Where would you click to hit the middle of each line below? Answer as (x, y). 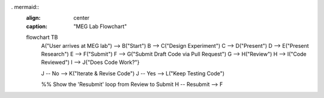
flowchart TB (42, 37)
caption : (37, 26)
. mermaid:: (25, 7)
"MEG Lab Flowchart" (100, 26)
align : (33, 18)
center (82, 18)
